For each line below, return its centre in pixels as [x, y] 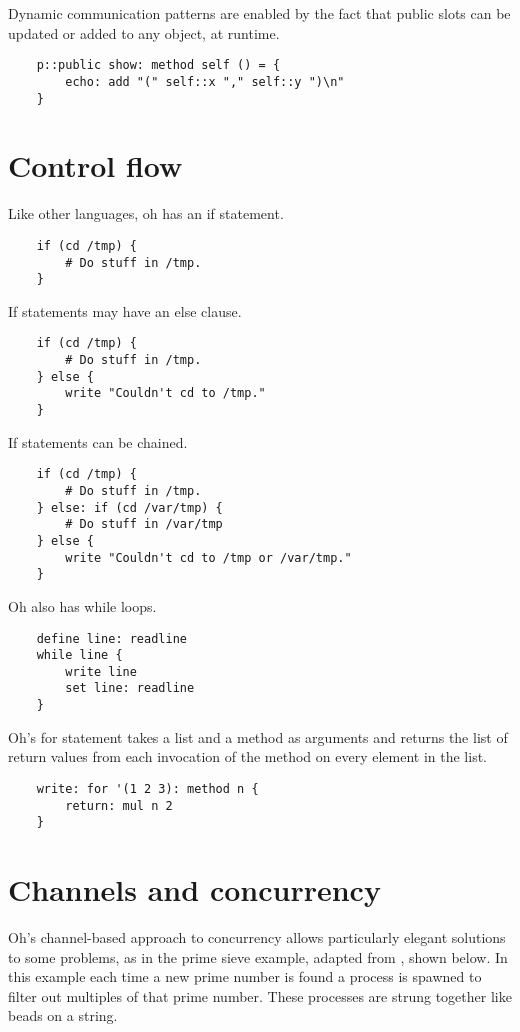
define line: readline [111, 638]
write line [101, 671]
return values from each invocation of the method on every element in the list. [248, 756]
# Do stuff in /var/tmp [144, 524]
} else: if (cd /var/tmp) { [129, 507]
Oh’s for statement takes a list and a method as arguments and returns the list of [258, 736]
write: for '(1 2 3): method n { [147, 788]
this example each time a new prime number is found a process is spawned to [245, 976]
